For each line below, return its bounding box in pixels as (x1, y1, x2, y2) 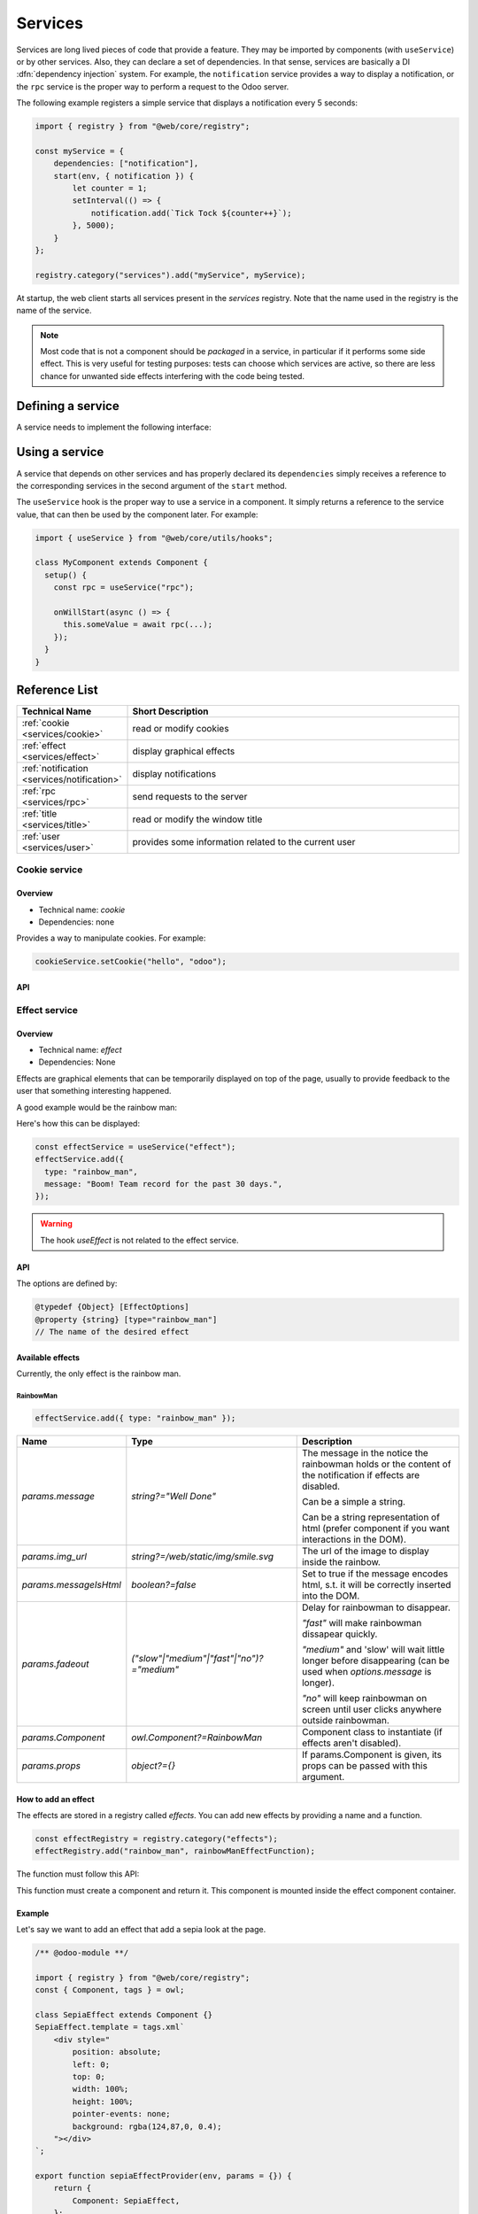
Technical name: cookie (38, 904, 126, 915)
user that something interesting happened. (16, 1086, 172, 1096)
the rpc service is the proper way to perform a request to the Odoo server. (16, 81, 289, 92)
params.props (21, 1759, 81, 1771)
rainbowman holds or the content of (301, 1458, 451, 1470)
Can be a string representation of (301, 1511, 440, 1523)
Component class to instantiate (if (301, 1725, 443, 1738)
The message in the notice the (301, 1446, 428, 1459)
